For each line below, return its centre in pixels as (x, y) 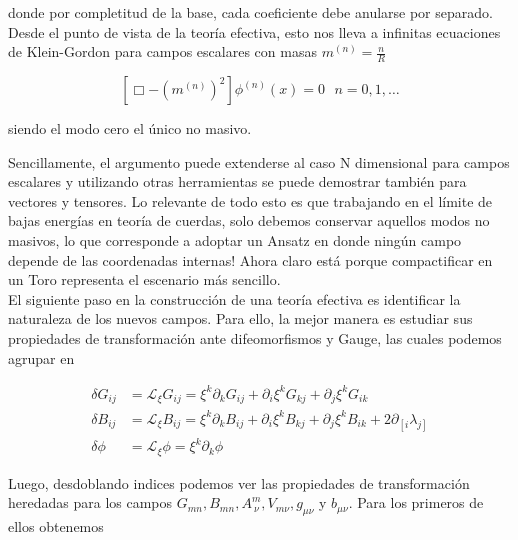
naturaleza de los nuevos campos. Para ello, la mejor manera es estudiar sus (240, 318)
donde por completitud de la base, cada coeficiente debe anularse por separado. (250, 12)
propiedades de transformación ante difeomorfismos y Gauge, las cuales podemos (255, 337)
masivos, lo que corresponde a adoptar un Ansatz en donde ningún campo (235, 239)
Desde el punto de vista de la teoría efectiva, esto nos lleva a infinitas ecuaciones (254, 31)
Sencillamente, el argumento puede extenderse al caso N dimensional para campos (259, 161)
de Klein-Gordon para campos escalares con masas (162, 51)
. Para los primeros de (416, 502)
